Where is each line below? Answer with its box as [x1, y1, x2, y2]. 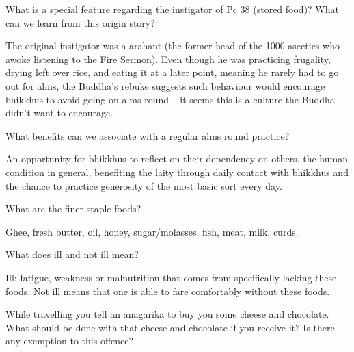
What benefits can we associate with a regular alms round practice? [5, 128, 290, 142]
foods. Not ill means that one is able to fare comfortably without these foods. [5, 284, 330, 298]
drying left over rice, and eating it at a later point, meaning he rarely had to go [5, 65, 339, 79]
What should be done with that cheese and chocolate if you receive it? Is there [5, 320, 335, 334]
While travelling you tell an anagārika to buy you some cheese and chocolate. [5, 307, 329, 321]
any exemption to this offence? [5, 334, 134, 348]
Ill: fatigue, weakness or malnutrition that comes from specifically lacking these [5, 270, 337, 284]
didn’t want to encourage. [5, 105, 113, 120]
